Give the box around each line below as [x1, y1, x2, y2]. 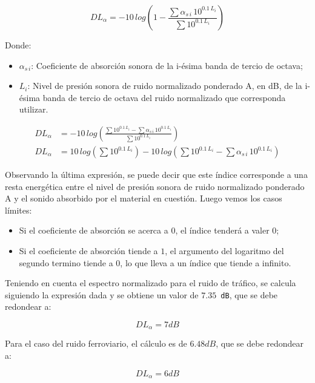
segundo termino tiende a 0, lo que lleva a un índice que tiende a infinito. [19, 256, 291, 269]
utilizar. [19, 103, 48, 116]
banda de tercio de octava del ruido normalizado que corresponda [42, 91, 286, 103]
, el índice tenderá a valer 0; [175, 224, 279, 237]
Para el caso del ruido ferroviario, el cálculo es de [5, 337, 187, 350]
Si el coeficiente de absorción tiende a [19, 244, 158, 257]
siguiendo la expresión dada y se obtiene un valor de [5, 288, 199, 301]
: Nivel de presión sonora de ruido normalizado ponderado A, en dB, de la [27, 79, 302, 92]
